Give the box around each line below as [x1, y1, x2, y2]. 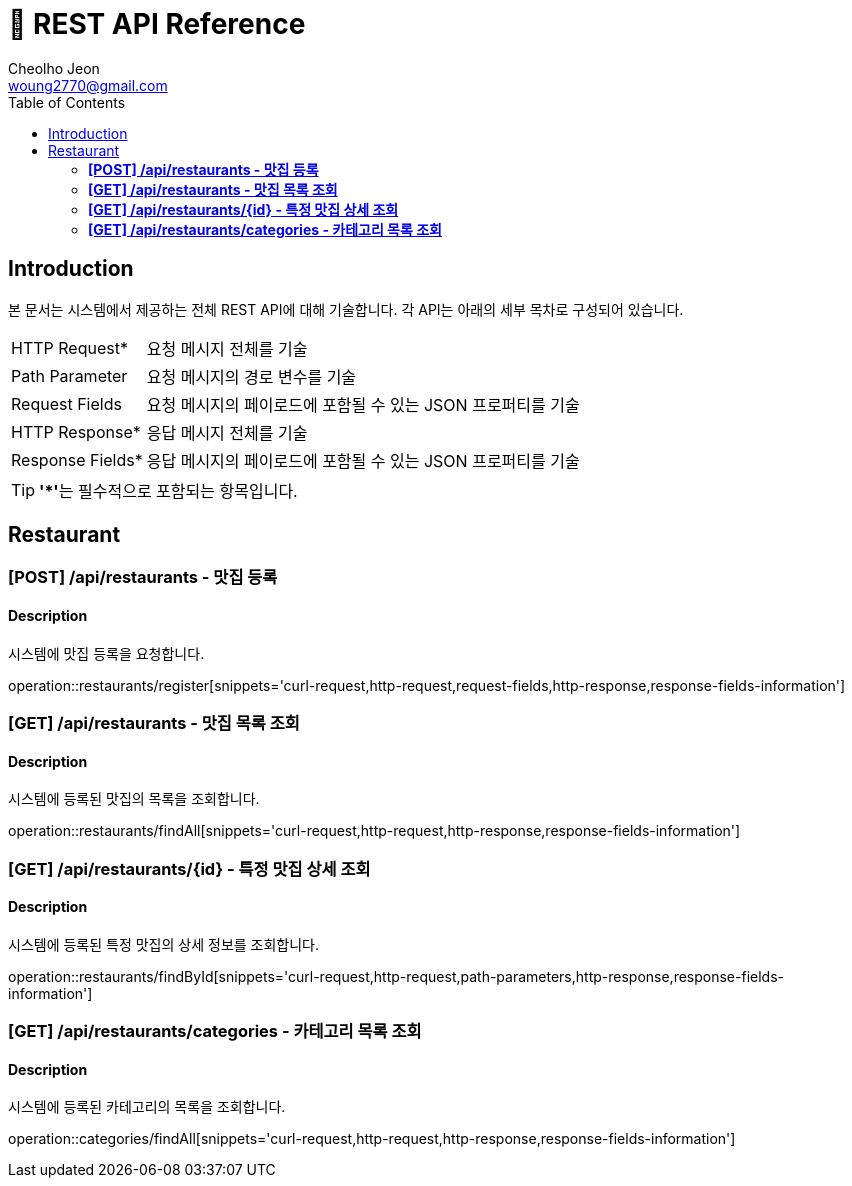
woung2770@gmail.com [8, 76, 168, 94]
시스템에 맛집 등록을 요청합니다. [8, 644, 205, 662]
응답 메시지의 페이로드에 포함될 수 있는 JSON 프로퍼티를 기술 [146, 450, 580, 471]
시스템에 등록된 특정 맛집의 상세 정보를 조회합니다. [8, 935, 320, 953]
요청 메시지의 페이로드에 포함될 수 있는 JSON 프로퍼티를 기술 [146, 394, 580, 415]
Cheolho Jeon [8, 59, 100, 77]
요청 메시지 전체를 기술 [146, 338, 308, 359]
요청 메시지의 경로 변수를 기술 [146, 366, 357, 387]
